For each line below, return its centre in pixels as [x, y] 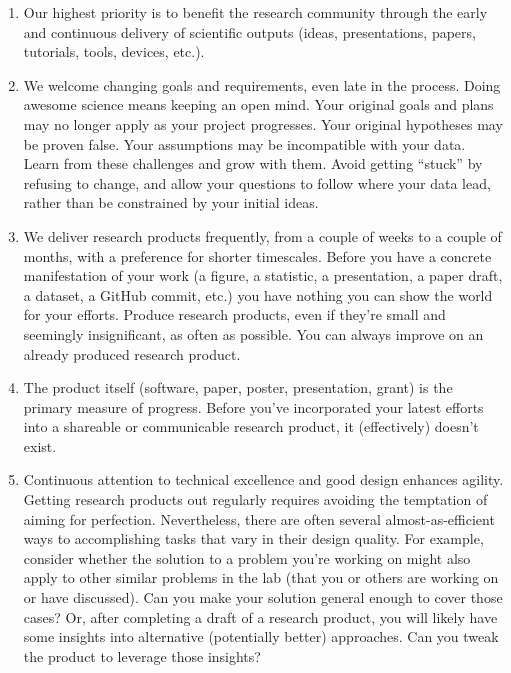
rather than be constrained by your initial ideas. [171, 202]
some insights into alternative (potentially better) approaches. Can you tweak [261, 636]
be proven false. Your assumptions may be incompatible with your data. [244, 143]
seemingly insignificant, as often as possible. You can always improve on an [253, 333]
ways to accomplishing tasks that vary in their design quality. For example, [253, 538]
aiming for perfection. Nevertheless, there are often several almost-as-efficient [259, 518]
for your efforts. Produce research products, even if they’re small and [234, 314]
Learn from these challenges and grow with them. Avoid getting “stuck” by [253, 163]
